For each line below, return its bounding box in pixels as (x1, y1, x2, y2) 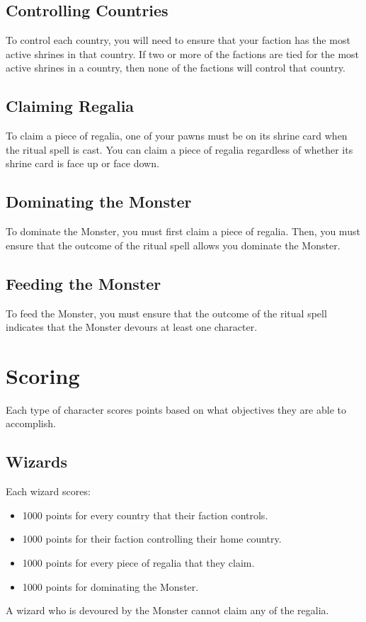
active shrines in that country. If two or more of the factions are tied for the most (6, 46, 360, 61)
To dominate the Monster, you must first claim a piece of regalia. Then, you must (6, 224, 360, 239)
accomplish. (6, 416, 56, 431)
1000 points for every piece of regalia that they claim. (22, 555, 255, 570)
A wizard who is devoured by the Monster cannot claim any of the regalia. (6, 603, 329, 618)
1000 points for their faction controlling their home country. (22, 531, 282, 546)
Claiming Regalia (6, 95, 135, 117)
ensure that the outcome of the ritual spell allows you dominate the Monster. (6, 237, 341, 252)
